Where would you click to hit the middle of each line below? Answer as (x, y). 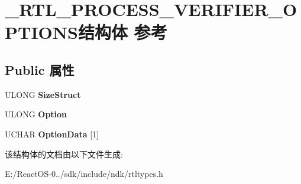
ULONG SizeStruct (43, 94)
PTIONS (41, 32)
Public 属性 (40, 69)
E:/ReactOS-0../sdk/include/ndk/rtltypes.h (84, 174)
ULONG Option (36, 114)
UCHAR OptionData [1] (52, 134)
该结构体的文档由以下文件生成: (64, 154)
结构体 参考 (122, 32)
